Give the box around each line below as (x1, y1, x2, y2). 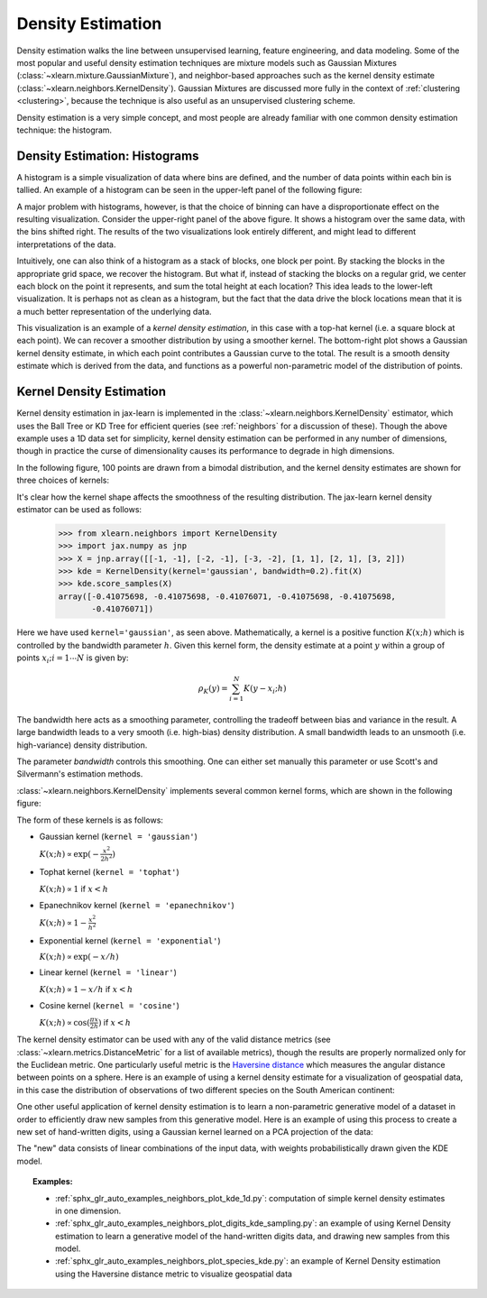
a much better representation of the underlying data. (16, 306, 212, 317)
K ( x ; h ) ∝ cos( (39, 1017, 90, 1027)
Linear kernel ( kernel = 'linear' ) (39, 967, 178, 978)
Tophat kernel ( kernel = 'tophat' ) (39, 867, 179, 878)
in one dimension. (55, 1205, 122, 1216)
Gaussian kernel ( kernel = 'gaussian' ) (39, 831, 198, 842)
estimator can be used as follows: (16, 503, 142, 514)
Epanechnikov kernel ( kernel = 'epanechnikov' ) (39, 900, 234, 911)
